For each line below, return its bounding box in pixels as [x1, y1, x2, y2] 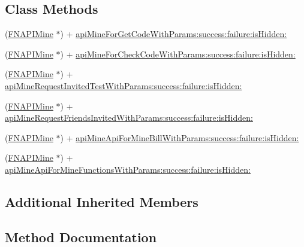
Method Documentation [5, 227, 157, 246]
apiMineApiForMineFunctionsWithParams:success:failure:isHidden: [5, 163, 251, 175]
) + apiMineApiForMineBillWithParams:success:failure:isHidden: [60, 131, 299, 144]
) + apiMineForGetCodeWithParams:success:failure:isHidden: [60, 28, 287, 40]
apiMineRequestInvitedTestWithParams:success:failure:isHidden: [5, 79, 242, 92]
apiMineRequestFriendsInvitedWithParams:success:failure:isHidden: [5, 111, 253, 124]
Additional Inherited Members [5, 192, 198, 211]
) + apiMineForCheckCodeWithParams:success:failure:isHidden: [60, 47, 296, 60]
